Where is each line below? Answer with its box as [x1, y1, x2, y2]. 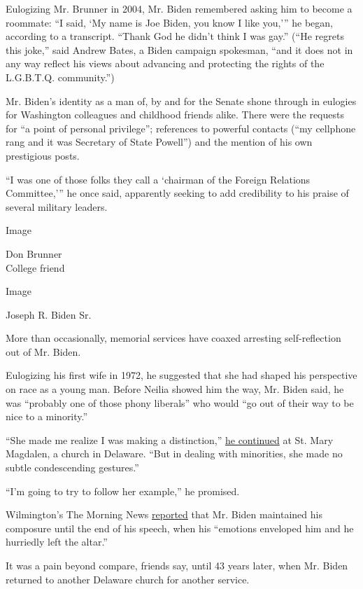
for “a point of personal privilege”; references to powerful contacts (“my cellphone [6, 120, 356, 135]
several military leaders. [6, 199, 108, 214]
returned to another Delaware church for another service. [6, 571, 250, 586]
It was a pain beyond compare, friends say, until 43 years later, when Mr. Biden [6, 558, 348, 572]
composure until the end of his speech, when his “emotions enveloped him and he [6, 520, 354, 535]
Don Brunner [6, 246, 62, 261]
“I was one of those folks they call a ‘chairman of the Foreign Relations [6, 172, 311, 186]
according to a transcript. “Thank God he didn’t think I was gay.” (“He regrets [6, 29, 344, 43]
